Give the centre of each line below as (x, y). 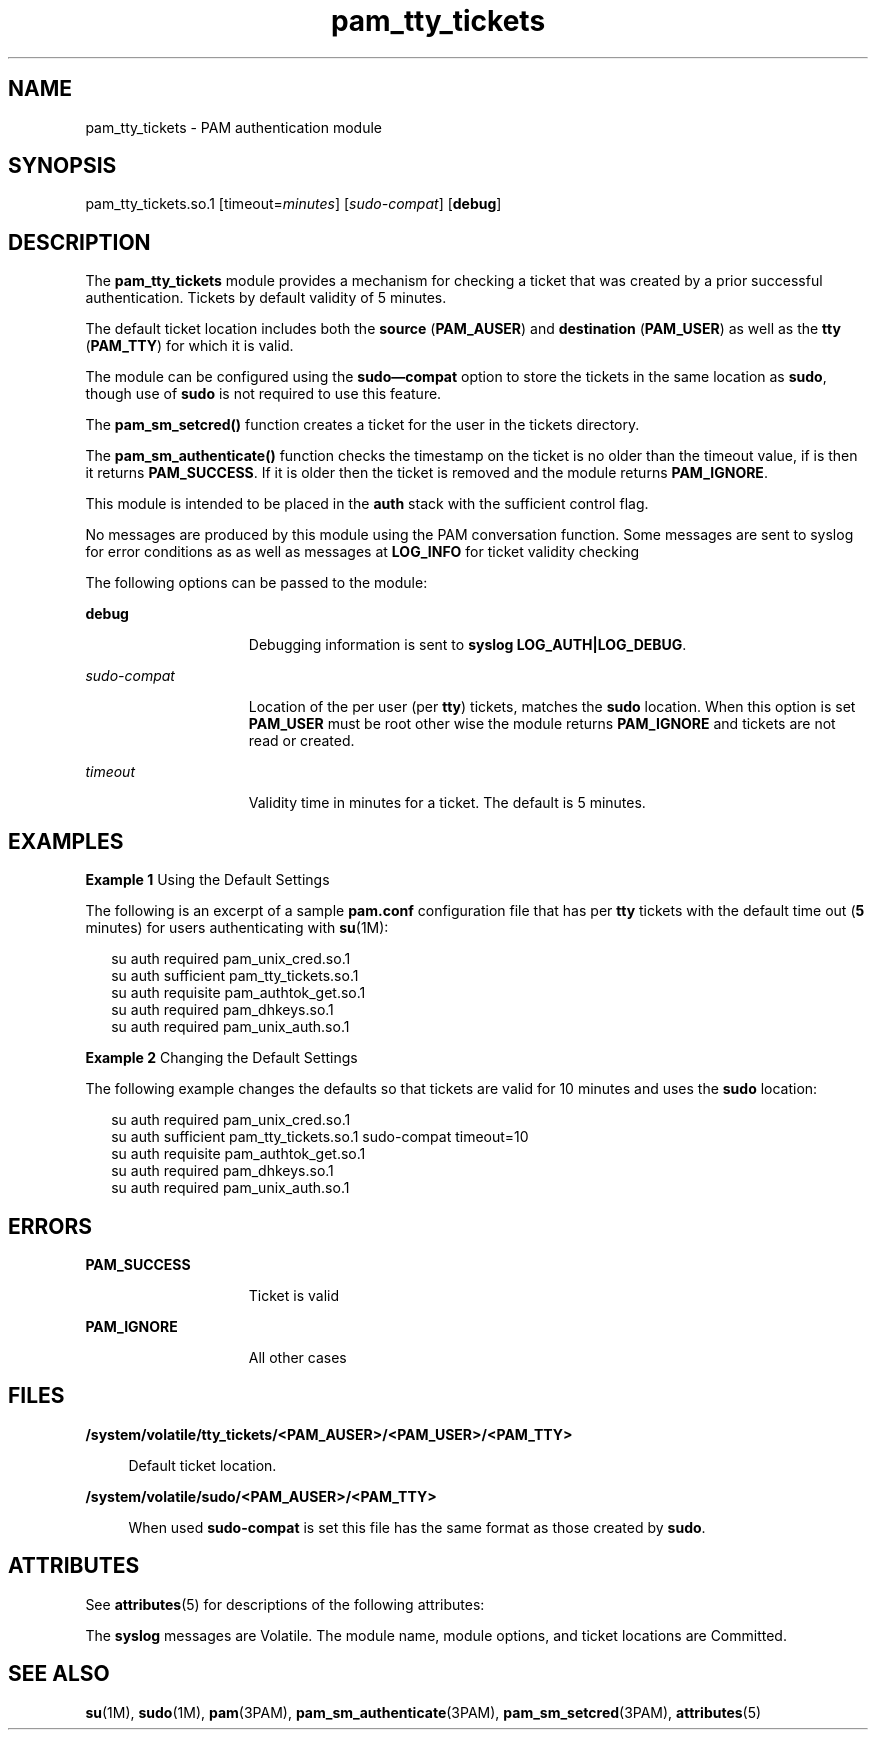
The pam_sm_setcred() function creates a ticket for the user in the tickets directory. (362, 425)
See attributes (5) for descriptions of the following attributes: (285, 1604)
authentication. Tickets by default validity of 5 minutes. (266, 298)
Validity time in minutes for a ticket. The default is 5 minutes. (447, 803)
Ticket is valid (294, 1295)
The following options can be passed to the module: (256, 583)
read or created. (301, 741)
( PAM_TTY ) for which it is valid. (189, 346)
